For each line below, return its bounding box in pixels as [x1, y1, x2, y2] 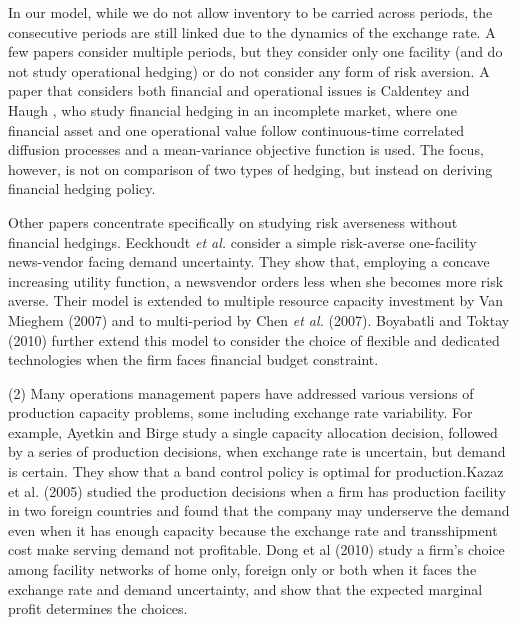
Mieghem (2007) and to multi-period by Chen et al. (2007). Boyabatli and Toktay [8, 309, 510, 330]
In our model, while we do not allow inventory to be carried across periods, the [8, 2, 493, 22]
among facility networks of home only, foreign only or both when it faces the [8, 559, 477, 580]
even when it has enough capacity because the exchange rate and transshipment [8, 519, 498, 540]
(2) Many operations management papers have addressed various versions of [8, 382, 474, 403]
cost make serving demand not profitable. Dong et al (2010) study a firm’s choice [8, 539, 505, 560]
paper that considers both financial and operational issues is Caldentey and [8, 80, 470, 101]
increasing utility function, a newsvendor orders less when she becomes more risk [8, 270, 504, 291]
